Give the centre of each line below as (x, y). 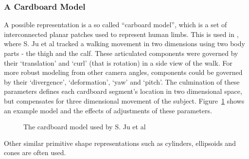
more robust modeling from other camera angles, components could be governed (123, 72)
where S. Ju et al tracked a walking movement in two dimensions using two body (124, 44)
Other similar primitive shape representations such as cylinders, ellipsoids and (120, 143)
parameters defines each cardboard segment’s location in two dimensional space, (123, 91)
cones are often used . (35, 152)
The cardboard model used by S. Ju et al (85, 127)
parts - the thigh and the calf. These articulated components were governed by (121, 53)
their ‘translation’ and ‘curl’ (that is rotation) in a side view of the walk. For (118, 62)
